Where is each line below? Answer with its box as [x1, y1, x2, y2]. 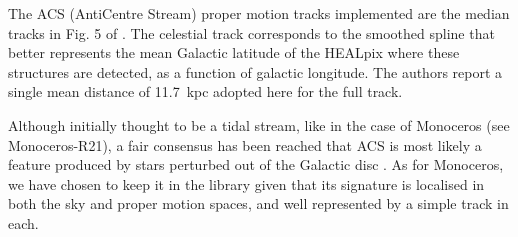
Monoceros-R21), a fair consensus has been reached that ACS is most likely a [8, 134, 482, 155]
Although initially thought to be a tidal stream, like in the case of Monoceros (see [8, 114, 510, 135]
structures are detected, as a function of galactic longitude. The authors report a [8, 61, 503, 82]
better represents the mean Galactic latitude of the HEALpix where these [8, 42, 460, 63]
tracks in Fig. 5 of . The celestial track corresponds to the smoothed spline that [8, 22, 495, 43]
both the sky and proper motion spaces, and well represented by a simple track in [8, 193, 509, 214]
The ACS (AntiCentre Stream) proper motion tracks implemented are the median [8, 3, 510, 23]
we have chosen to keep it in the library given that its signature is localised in [8, 173, 485, 194]
